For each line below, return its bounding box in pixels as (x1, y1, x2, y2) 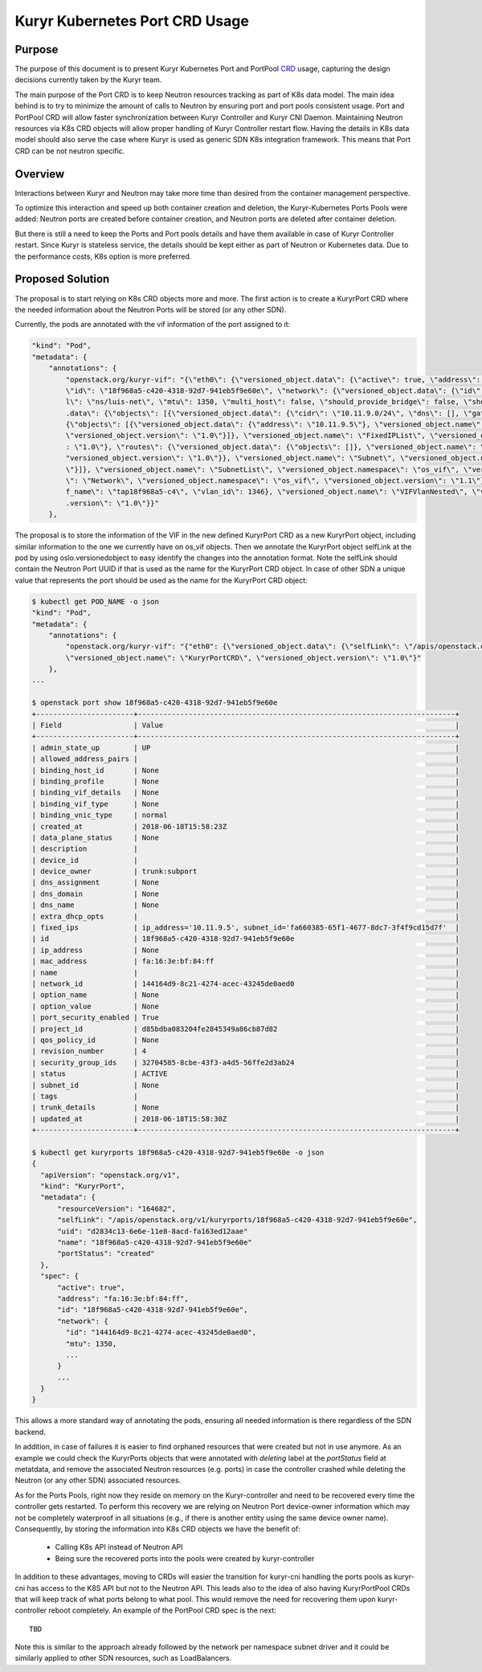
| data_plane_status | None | (31, 832, 460, 842)
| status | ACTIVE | (31, 1069, 460, 1078)
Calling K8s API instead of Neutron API (55, 1543, 183, 1552)
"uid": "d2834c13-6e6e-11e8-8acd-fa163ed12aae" (57, 1226, 248, 1236)
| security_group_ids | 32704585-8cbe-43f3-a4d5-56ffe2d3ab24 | (31, 1057, 460, 1067)
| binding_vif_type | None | (31, 799, 460, 808)
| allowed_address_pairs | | (31, 754, 460, 763)
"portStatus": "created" (57, 1249, 156, 1258)
